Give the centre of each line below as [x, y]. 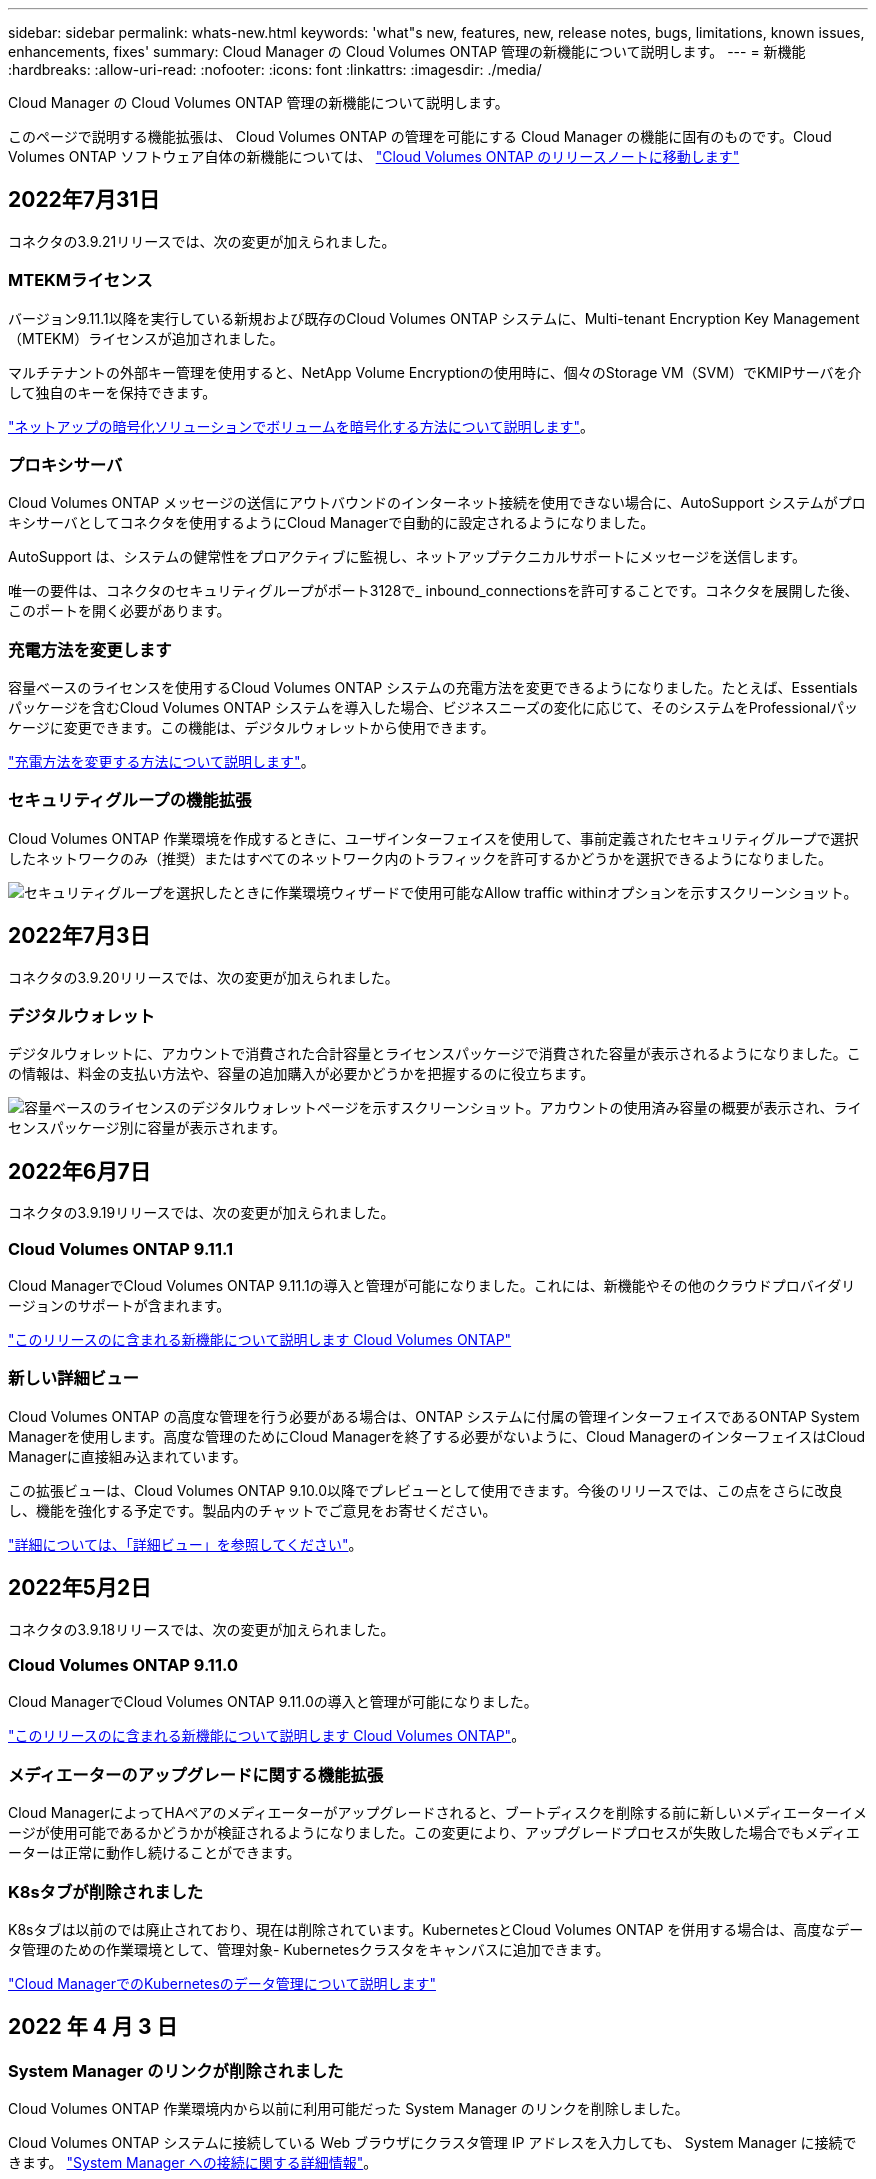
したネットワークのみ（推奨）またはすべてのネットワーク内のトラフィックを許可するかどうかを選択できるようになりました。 [420, 858]
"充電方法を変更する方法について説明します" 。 [161, 762]
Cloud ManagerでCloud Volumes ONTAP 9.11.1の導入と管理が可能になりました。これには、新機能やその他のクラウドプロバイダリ [432, 1286]
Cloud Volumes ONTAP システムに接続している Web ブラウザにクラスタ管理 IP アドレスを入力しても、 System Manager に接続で [432, 2143]
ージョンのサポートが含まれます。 [119, 1306]
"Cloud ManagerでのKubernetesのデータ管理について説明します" [222, 1983]
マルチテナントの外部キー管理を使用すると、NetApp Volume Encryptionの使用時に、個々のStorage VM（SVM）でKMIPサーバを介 [435, 372]
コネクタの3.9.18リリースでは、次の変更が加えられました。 [201, 1629]
